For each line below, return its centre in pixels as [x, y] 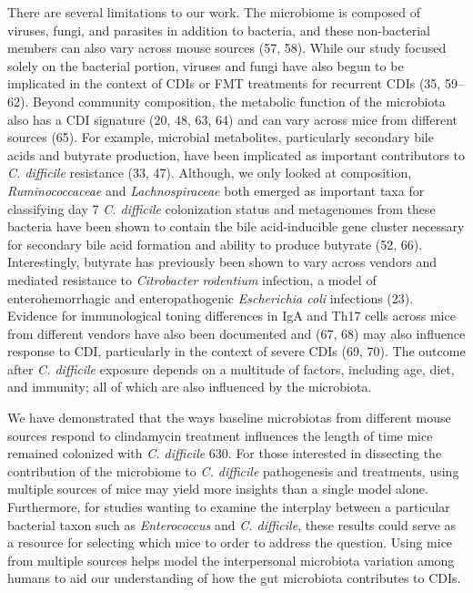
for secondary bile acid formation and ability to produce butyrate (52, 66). [215, 244]
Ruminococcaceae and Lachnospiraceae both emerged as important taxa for [216, 190]
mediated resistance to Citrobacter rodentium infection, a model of [192, 279]
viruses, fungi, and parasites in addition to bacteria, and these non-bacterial [219, 30]
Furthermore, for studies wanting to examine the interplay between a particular [229, 507]
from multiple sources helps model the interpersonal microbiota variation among [231, 560]
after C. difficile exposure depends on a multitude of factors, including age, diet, [231, 368]
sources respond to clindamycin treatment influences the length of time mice [220, 435]
